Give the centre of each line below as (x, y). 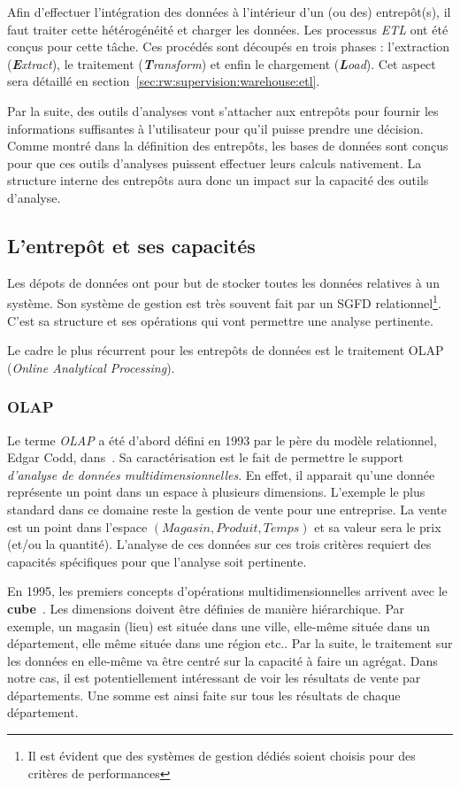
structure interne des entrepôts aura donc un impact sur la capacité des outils (218, 180)
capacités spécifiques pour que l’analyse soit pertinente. (157, 561)
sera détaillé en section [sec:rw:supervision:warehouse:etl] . (164, 81)
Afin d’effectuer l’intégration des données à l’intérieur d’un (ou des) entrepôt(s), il (229, 12)
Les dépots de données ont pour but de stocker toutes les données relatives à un (223, 282)
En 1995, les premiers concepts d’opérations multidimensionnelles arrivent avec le (227, 591)
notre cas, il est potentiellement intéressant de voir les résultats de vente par (214, 678)
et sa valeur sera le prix (378, 526)
